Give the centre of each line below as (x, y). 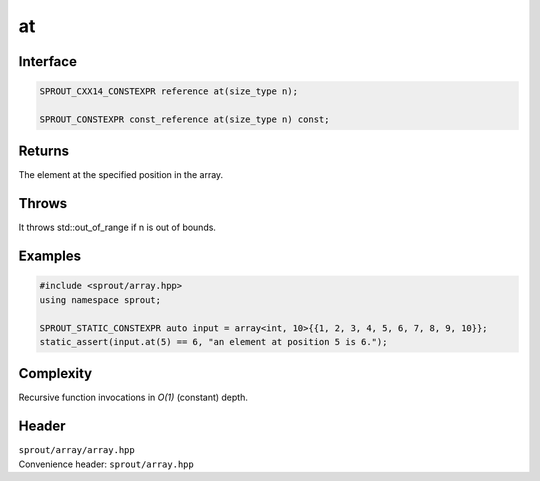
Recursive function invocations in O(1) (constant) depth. (133, 397)
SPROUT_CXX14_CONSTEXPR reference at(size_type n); (169, 91)
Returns (44, 151)
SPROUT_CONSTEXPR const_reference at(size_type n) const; (184, 119)
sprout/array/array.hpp (76, 450)
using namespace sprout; (100, 299)
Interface (47, 61)
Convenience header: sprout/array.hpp (106, 464)
